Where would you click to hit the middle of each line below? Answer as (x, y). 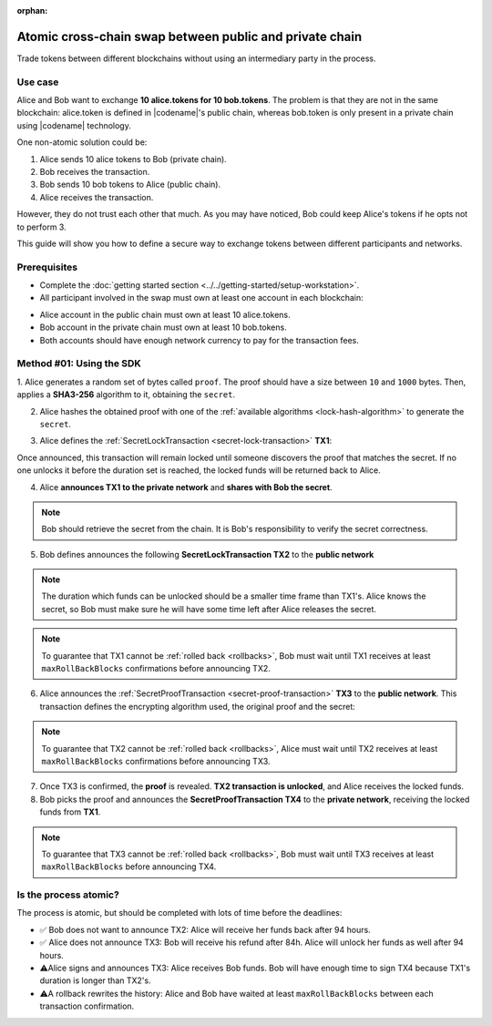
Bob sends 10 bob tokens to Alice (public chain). (130, 185)
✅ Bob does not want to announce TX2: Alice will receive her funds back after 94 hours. (205, 929)
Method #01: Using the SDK (79, 364)
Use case (38, 82)
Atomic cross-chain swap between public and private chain (190, 36)
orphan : (32, 10)
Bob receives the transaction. (95, 172)
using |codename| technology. (74, 125)
